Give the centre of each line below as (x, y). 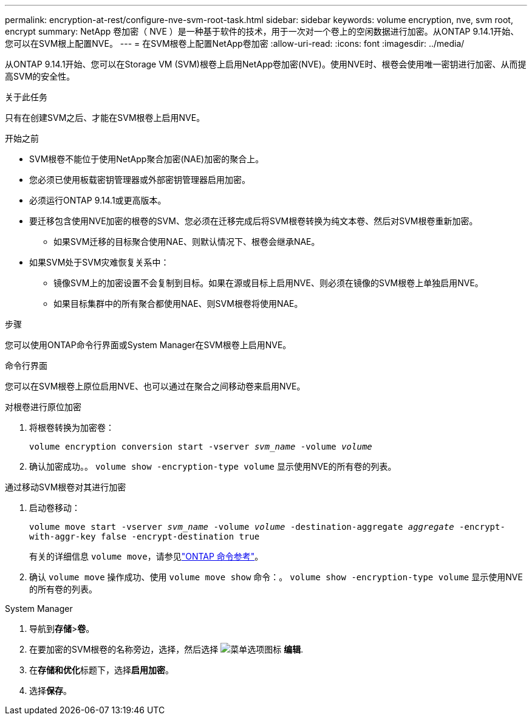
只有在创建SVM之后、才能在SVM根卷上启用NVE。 (105, 118)
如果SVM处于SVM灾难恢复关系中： (99, 262)
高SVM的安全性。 (40, 76)
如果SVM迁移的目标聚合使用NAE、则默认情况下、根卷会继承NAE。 (187, 242)
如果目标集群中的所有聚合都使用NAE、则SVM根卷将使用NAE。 (178, 303)
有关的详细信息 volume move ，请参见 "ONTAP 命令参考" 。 (146, 556)
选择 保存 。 (50, 691)
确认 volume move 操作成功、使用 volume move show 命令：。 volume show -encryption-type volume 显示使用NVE (276, 577)
